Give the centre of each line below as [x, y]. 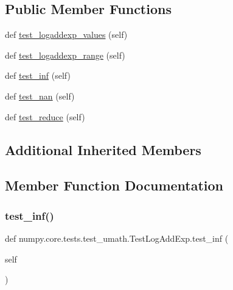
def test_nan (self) [40, 96]
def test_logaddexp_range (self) [65, 55]
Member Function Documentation [114, 185]
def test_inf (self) [38, 75]
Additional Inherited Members [103, 149]
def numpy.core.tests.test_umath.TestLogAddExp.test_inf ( [117, 238]
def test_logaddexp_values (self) [66, 34]
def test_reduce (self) [45, 116]
